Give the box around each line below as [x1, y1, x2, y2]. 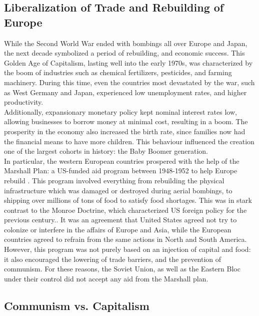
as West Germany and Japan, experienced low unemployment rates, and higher [4, 87, 247, 97]
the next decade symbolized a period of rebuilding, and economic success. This [4, 48, 245, 58]
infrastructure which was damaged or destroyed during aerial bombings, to [4, 185, 232, 195]
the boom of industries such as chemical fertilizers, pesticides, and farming [4, 67, 232, 78]
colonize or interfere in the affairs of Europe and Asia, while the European [4, 224, 231, 234]
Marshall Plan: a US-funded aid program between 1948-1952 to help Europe [4, 165, 237, 176]
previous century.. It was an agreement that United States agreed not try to [4, 214, 237, 225]
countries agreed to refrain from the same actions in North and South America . [4, 234, 247, 244]
